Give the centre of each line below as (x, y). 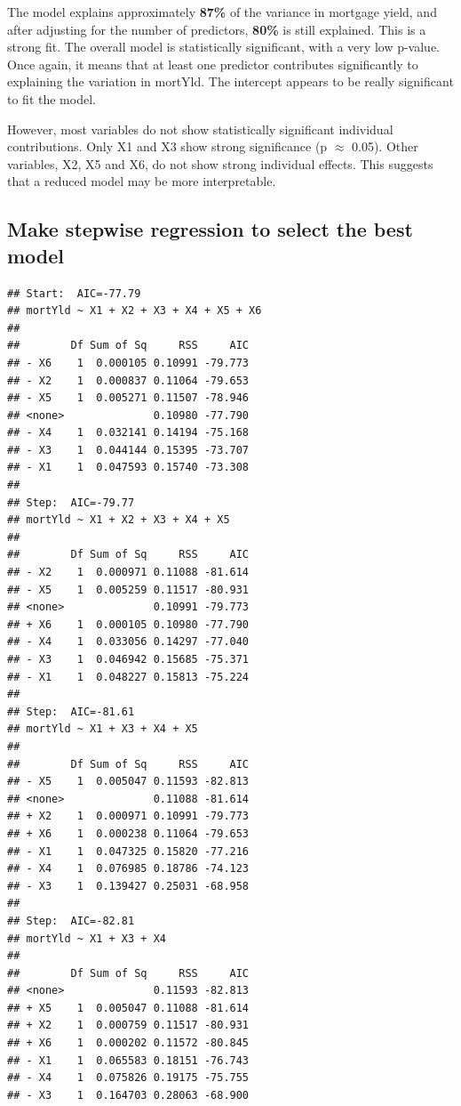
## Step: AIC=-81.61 (71, 711)
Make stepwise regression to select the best (210, 229)
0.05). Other (385, 146)
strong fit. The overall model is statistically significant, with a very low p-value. (223, 47)
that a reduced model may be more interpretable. (142, 181)
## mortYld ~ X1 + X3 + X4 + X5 (103, 729)
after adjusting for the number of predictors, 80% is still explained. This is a (217, 29)
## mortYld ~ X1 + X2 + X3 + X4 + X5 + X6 (135, 311)
